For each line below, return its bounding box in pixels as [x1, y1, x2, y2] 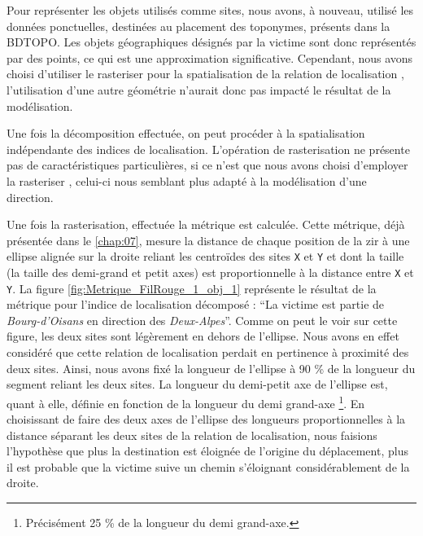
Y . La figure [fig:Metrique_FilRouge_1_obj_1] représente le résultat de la [7, 279, 377, 297]
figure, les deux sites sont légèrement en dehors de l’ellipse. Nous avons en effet [7, 327, 399, 345]
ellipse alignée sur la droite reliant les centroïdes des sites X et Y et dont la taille [7, 248, 404, 265]
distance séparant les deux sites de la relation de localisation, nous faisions [7, 426, 377, 443]
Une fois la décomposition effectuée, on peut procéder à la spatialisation [7, 125, 365, 142]
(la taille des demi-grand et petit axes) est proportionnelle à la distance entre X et [7, 263, 414, 280]
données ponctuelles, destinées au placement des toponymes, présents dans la [7, 17, 390, 34]
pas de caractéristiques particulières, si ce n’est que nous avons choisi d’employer [7, 156, 408, 174]
